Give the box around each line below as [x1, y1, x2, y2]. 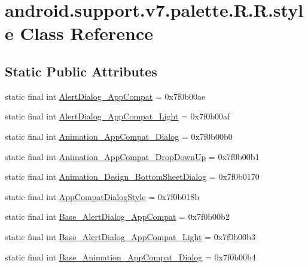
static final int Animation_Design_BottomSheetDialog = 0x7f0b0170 [5, 170, 260, 183]
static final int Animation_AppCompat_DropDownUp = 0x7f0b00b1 [5, 150, 260, 162]
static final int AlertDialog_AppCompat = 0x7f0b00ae [5, 90, 206, 102]
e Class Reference [5, 21, 153, 45]
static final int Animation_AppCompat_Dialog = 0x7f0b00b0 [5, 130, 233, 142]
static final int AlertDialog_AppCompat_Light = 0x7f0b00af [5, 110, 230, 122]
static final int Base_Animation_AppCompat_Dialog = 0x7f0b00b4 [5, 250, 256, 263]
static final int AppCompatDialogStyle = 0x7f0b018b [5, 190, 200, 202]
